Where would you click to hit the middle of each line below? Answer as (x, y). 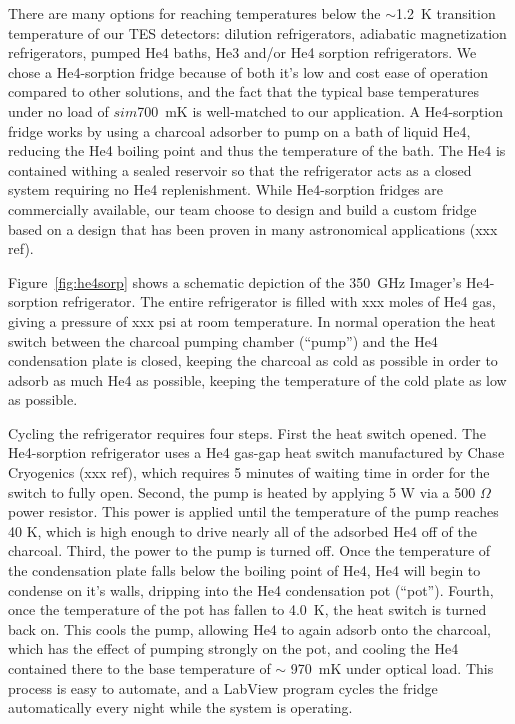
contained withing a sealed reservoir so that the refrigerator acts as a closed (240, 169)
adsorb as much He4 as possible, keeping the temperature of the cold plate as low (257, 379)
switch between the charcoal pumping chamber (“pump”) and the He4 (223, 340)
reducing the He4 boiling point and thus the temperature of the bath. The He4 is (257, 150)
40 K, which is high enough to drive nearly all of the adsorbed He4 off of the (242, 530)
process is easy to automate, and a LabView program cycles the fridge (223, 687)
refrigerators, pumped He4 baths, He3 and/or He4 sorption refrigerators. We (242, 52)
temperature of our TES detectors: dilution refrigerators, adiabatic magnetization (257, 32)
